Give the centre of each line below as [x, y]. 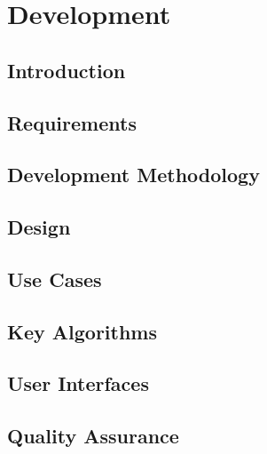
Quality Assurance [93, 436]
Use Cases [55, 279]
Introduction [67, 70]
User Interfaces [78, 383]
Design [39, 227]
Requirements [72, 122]
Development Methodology [133, 175]
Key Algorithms [82, 331]
